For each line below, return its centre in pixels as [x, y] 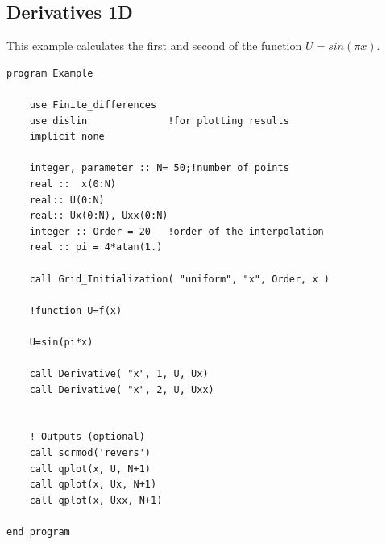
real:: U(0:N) [67, 200]
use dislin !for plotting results [159, 121]
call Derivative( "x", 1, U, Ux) [119, 374]
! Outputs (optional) [87, 437]
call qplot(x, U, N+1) [90, 469]
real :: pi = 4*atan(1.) [96, 247]
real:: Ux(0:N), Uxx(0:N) [99, 216]
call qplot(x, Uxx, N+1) [96, 500]
